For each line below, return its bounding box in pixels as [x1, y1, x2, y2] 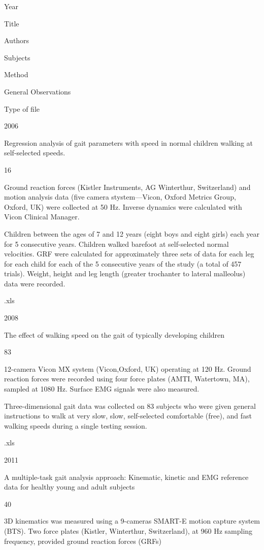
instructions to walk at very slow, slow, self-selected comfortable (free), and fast [4, 410, 252, 421]
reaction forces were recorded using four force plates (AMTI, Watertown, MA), [4, 373, 250, 384]
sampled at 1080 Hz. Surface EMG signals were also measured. [4, 383, 200, 394]
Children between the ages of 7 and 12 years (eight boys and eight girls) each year [4, 228, 259, 239]
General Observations [4, 86, 71, 96]
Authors [4, 35, 29, 46]
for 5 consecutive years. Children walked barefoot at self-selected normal [4, 238, 229, 249]
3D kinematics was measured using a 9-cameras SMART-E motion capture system [4, 515, 260, 526]
